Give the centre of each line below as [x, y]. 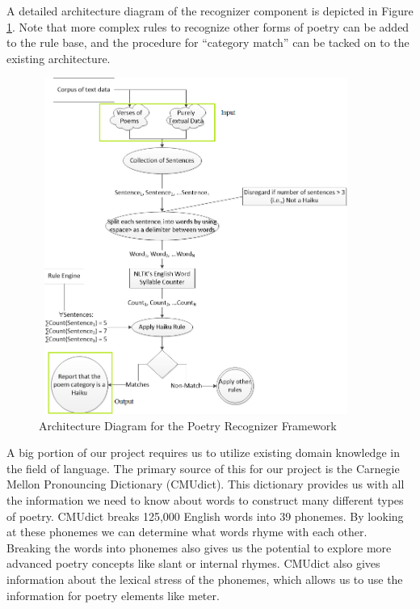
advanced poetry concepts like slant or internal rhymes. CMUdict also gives [193, 563]
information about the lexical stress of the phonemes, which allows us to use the [205, 579]
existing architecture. [59, 58]
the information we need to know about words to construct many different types [205, 500]
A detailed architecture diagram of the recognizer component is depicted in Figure [210, 11]
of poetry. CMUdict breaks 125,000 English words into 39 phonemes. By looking [205, 516]
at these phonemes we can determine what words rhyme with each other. [187, 532]
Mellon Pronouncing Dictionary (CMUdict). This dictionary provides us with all [206, 484]
